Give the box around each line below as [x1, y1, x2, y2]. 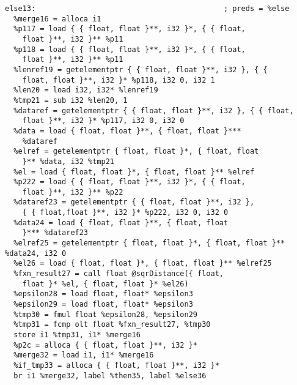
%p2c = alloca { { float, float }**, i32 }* [13, 340, 197, 349]
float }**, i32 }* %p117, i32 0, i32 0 [22, 116, 185, 125]
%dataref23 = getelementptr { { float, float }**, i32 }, [13, 198, 255, 207]
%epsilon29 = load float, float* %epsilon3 [13, 300, 193, 309]
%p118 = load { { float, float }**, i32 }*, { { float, [13, 45, 246, 54]
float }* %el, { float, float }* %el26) [22, 279, 189, 288]
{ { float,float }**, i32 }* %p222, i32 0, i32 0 [22, 208, 229, 217]
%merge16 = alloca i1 [13, 14, 101, 23]
